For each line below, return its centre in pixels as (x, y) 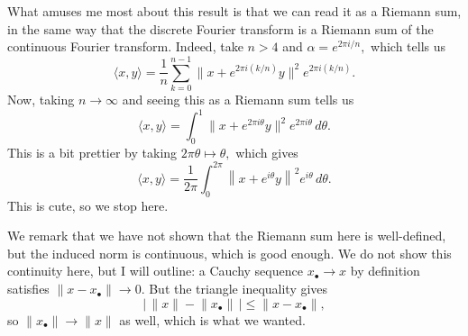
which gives (267, 152)
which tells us (408, 46)
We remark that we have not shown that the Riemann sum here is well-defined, (227, 236)
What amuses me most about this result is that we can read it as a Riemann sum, (234, 11)
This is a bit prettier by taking (92, 152)
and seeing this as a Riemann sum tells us (238, 99)
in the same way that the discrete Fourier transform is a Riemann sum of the (220, 28)
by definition (385, 271)
